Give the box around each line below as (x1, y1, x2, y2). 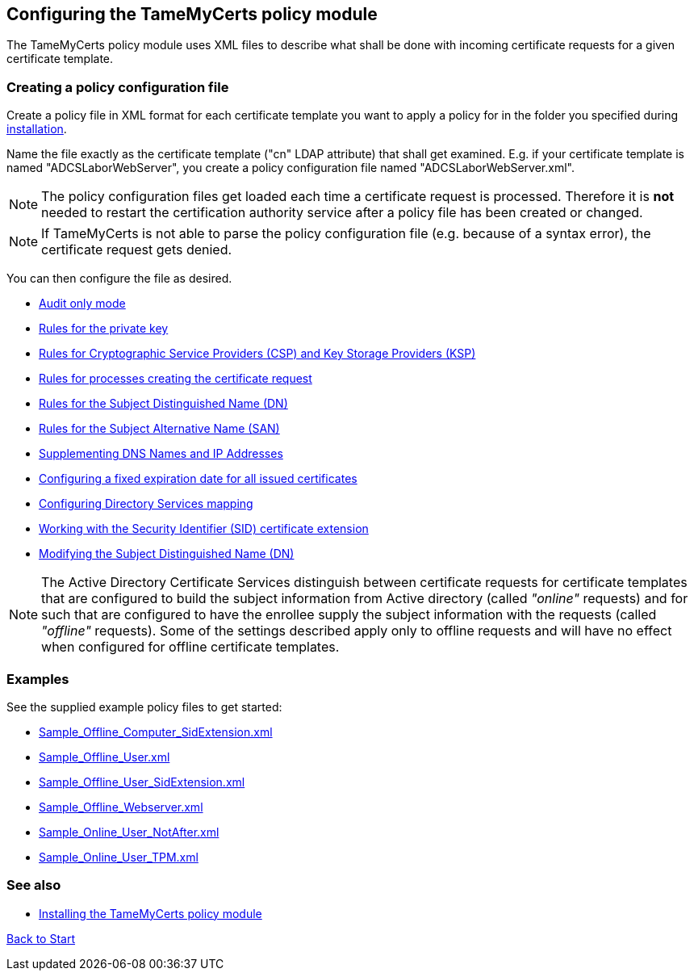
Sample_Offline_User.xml (39, 749, 170, 764)
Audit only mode (39, 296, 126, 311)
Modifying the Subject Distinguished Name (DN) (39, 547, 295, 561)
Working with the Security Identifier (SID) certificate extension (39, 522, 369, 536)
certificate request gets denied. (41, 241, 232, 258)
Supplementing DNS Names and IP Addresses (39, 447, 283, 461)
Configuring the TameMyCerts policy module (6, 4, 378, 24)
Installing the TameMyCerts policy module (39, 906, 262, 920)
